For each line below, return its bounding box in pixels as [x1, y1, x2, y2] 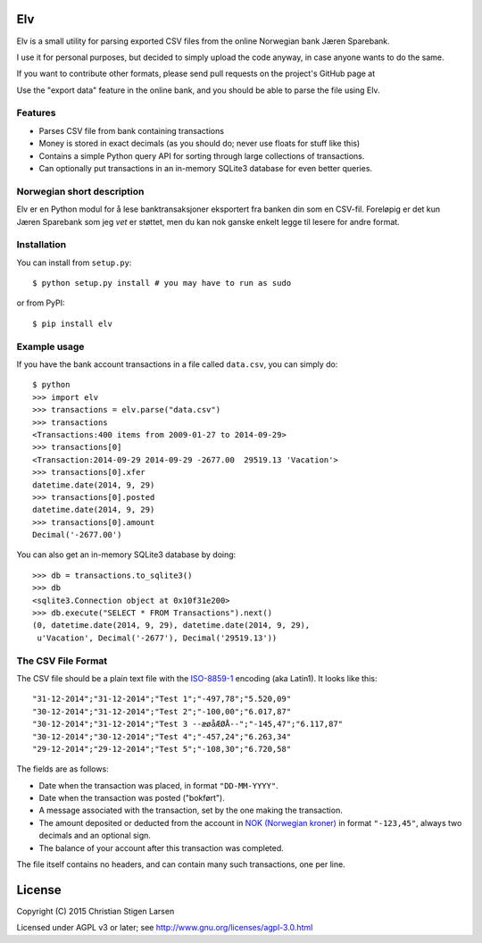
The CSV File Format [16, 655, 108, 667]
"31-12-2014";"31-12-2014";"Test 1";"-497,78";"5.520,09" [32, 694, 292, 705]
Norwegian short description [16, 185, 145, 197]
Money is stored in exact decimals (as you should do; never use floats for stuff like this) [38, 138, 361, 149]
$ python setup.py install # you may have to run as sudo [32, 278, 292, 288]
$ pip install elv [32, 318, 113, 329]
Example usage [16, 340, 85, 353]
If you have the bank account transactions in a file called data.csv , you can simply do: [16, 358, 338, 370]
